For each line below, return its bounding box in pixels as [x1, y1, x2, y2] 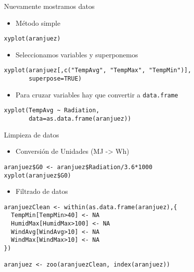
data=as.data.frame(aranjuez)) [29, 115, 131, 123]
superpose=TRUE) [29, 75, 82, 83]
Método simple [15, 17, 61, 28]
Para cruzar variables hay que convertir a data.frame [15, 89, 178, 99]
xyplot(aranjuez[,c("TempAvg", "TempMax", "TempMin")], [4, 67, 192, 74]
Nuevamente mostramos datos [4, 1, 95, 11]
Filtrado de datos [15, 186, 68, 196]
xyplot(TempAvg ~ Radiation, [4, 107, 100, 114]
